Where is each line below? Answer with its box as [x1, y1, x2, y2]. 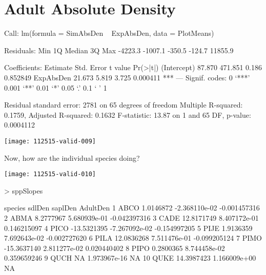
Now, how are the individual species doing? [4, 152, 140, 163]
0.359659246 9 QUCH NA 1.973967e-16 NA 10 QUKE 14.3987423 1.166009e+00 [4, 252, 256, 263]
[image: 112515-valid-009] [4, 137, 96, 145]
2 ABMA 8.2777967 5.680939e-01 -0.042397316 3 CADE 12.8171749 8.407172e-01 [4, 212, 259, 223]
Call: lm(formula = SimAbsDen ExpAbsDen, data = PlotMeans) [4, 28, 214, 38]
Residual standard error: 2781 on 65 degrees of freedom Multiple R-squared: [4, 99, 243, 110]
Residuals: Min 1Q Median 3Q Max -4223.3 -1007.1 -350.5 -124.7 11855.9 [4, 45, 234, 55]
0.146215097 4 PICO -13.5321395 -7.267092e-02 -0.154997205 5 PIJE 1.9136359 [4, 222, 253, 233]
